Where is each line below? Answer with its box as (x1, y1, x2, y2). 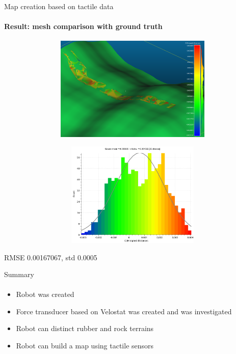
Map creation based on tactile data (4, 1, 114, 11)
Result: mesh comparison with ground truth (4, 21, 163, 32)
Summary (4, 269, 34, 280)
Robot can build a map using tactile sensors (16, 340, 154, 351)
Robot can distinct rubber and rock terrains (16, 323, 154, 334)
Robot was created (16, 289, 74, 299)
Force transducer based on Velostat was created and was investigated (16, 306, 232, 316)
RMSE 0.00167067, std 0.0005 (4, 252, 97, 262)
